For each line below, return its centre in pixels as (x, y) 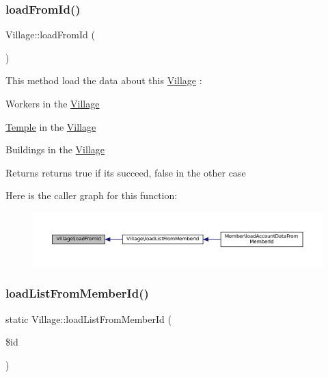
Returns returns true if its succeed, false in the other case (126, 172)
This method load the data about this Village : (104, 80)
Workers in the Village (53, 103)
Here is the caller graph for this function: (92, 195)
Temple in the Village (51, 126)
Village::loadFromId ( (50, 35)
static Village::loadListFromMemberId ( (88, 318)
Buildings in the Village (55, 149)
